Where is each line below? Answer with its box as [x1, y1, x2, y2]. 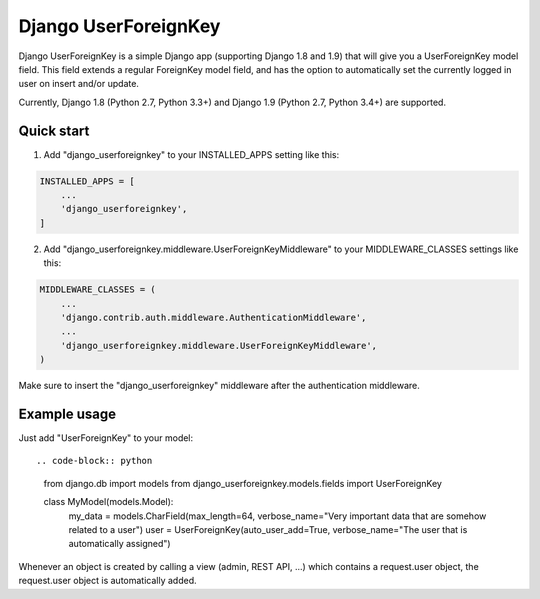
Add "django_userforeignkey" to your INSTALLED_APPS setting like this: [43, 148, 340, 160]
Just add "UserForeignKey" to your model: [18, 431, 194, 444]
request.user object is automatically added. [18, 575, 197, 587]
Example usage [18, 405, 117, 422]
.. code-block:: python [36, 455, 153, 467]
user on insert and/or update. [18, 78, 140, 90]
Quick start [18, 122, 90, 139]
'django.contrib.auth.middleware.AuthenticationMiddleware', [60, 311, 367, 323]
